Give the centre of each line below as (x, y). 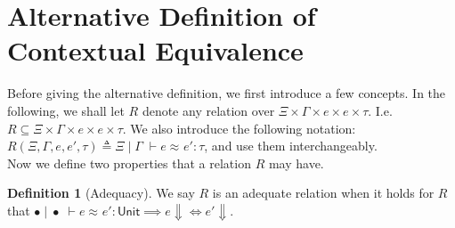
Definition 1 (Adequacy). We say (101, 193)
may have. (296, 163)
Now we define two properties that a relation (129, 163)
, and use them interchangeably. (291, 146)
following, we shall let (66, 110)
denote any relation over (208, 110)
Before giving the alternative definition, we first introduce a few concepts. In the (227, 93)
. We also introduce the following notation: (239, 128)
